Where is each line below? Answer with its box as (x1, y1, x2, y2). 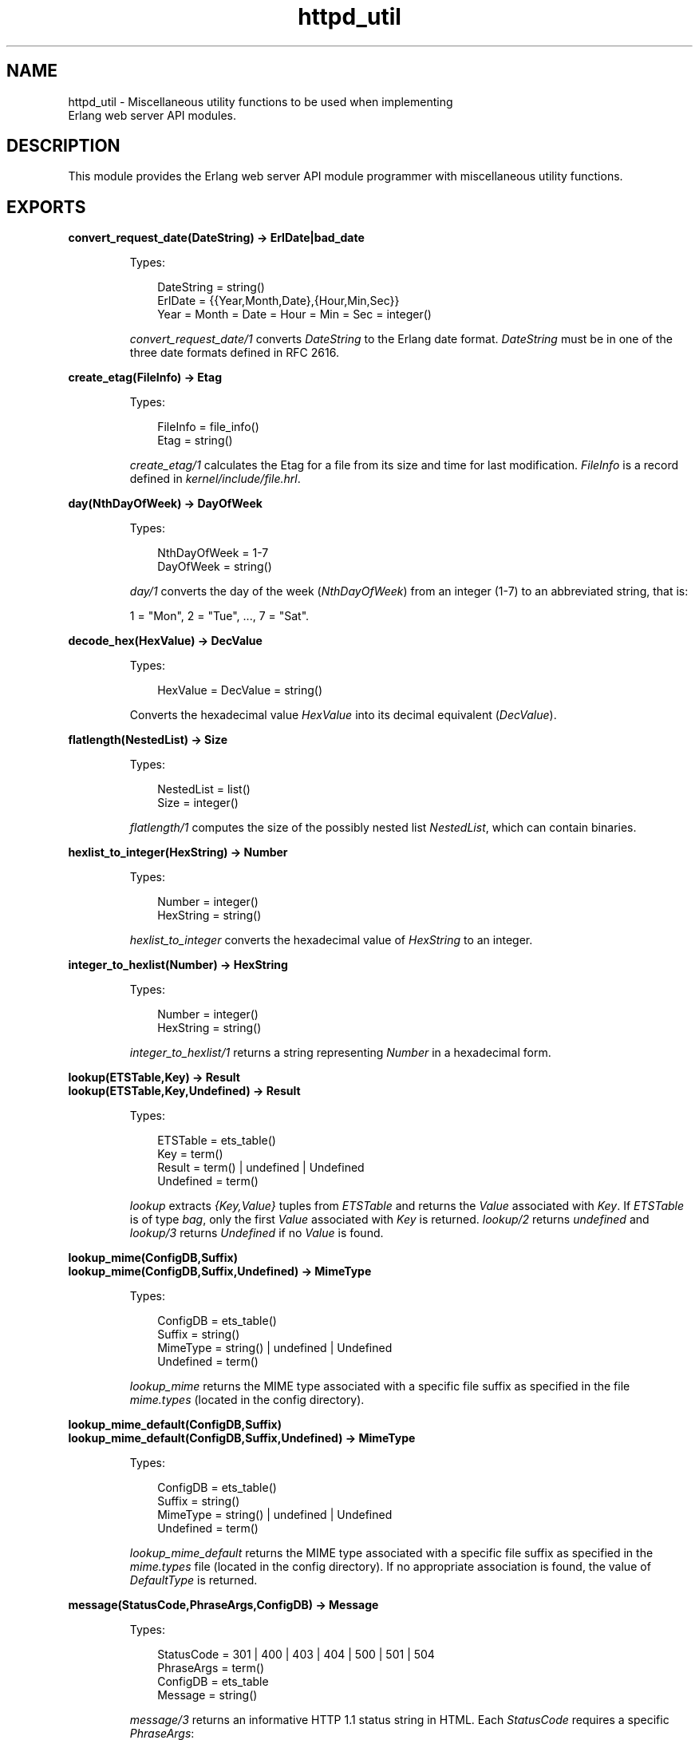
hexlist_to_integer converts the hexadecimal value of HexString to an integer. (129, 933, 533, 947)
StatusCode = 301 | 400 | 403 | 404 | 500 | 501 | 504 (157, 1647, 435, 1662)
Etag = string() (157, 433, 233, 448)
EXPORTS (6, 196, 86, 217)
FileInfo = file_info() (157, 420, 259, 434)
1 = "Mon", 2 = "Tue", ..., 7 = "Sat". (129, 609, 310, 623)
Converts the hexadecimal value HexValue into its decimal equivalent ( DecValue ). (129, 708, 557, 722)
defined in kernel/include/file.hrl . (129, 472, 301, 486)
